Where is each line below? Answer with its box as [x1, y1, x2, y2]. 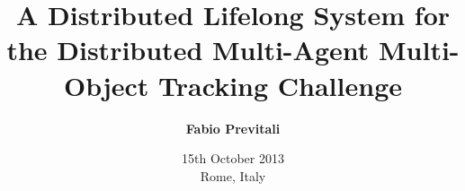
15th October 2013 [182, 149, 284, 168]
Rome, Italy [200, 166, 266, 185]
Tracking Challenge [158, 66, 402, 103]
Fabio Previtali [185, 118, 281, 137]
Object [64, 66, 149, 103]
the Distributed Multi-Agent [6, 31, 370, 68]
